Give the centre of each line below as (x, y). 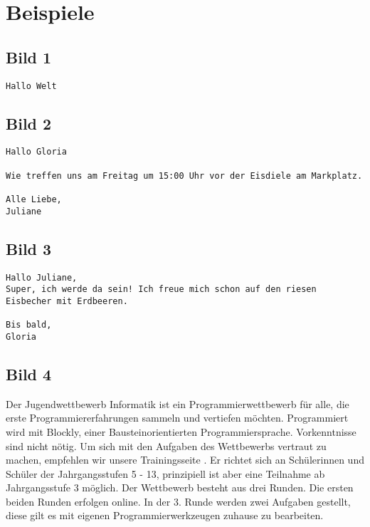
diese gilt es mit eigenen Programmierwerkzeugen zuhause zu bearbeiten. (165, 515)
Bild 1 (29, 57)
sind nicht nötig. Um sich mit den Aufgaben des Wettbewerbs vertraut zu (166, 445)
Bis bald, (29, 325)
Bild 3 (29, 248)
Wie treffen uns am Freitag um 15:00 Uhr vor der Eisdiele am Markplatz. (184, 176)
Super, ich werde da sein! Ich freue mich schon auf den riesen (161, 289)
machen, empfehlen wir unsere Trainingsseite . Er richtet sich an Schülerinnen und (185, 460)
